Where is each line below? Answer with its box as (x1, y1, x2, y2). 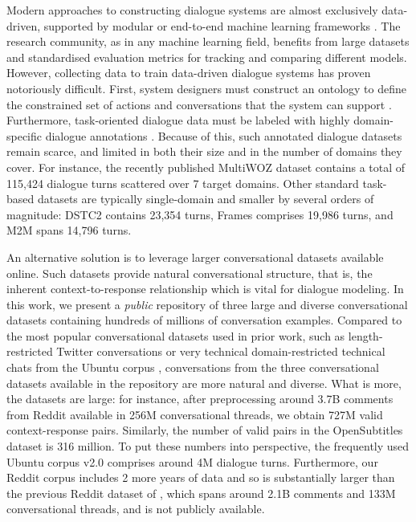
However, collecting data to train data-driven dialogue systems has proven (6, 64, 371, 81)
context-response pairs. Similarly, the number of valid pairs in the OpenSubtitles (6, 422, 403, 438)
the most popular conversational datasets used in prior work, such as (6, 327, 345, 344)
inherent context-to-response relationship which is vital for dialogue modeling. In (6, 280, 404, 297)
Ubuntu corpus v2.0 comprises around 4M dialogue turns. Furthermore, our (6, 453, 378, 470)
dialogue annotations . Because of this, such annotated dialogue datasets (45, 127, 402, 144)
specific (6, 127, 43, 144)
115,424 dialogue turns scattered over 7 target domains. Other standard (6, 174, 359, 191)
